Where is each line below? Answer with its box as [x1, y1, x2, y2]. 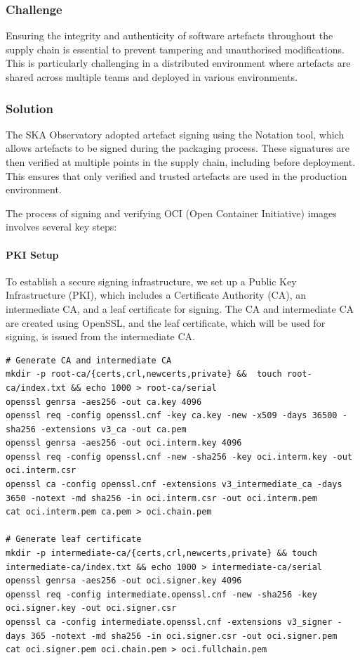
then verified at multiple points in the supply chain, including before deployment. [6, 155, 356, 169]
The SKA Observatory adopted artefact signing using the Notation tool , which [6, 127, 345, 141]
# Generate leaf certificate [6, 534, 142, 545]
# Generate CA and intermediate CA [6, 355, 172, 365]
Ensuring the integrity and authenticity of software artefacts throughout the [6, 28, 333, 43]
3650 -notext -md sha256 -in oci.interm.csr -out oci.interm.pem [6, 493, 317, 503]
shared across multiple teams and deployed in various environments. [6, 70, 298, 84]
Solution [6, 99, 53, 117]
